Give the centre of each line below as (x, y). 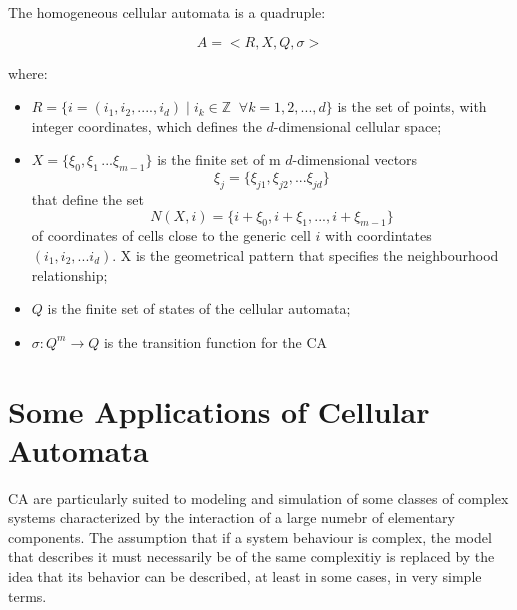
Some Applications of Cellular (219, 410)
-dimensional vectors (355, 159)
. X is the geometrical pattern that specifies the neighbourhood (305, 254)
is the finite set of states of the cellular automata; (199, 308)
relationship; (69, 274)
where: (28, 72)
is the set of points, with (412, 106)
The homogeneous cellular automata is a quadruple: (167, 12)
